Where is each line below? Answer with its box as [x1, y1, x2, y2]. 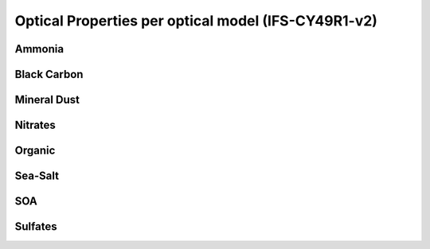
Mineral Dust [14, 93, 80, 107]
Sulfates [14, 220, 57, 234]
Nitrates [14, 119, 56, 132]
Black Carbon [14, 68, 84, 81]
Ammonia [14, 42, 64, 56]
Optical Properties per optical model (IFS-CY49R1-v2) [14, 12, 378, 29]
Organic [14, 144, 56, 158]
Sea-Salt [14, 169, 60, 183]
